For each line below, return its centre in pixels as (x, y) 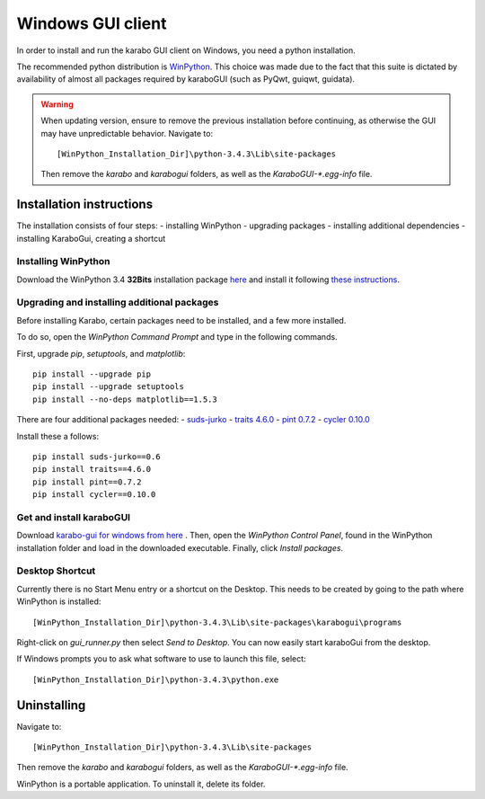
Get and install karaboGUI (73, 517)
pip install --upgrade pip (92, 374)
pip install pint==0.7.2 (87, 482)
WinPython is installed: (59, 601)
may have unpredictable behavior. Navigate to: (127, 133)
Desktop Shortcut (56, 571)
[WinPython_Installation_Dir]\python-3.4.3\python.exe (156, 679)
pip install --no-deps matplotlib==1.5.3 (125, 399)
